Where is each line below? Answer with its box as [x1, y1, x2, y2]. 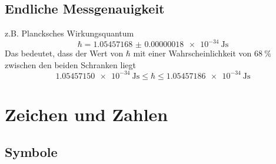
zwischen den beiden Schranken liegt [5, 58, 136, 71]
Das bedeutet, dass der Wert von [5, 47, 124, 59]
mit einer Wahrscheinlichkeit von [133, 47, 252, 59]
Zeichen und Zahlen [5, 102, 168, 126]
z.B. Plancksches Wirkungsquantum [5, 27, 134, 39]
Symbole [5, 142, 58, 160]
